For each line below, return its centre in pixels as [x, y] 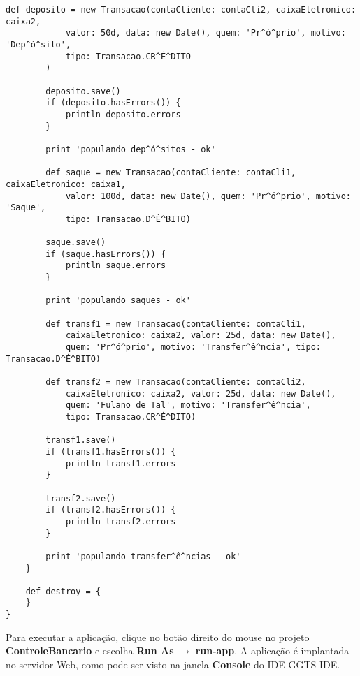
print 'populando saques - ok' [118, 301]
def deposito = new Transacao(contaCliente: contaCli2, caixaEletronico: [181, 10]
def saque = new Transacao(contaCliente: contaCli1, [171, 173]
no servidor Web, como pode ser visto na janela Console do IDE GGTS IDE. [173, 664]
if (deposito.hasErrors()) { [113, 103]
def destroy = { [63, 591]
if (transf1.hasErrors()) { [111, 451]
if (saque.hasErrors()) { [106, 254]
